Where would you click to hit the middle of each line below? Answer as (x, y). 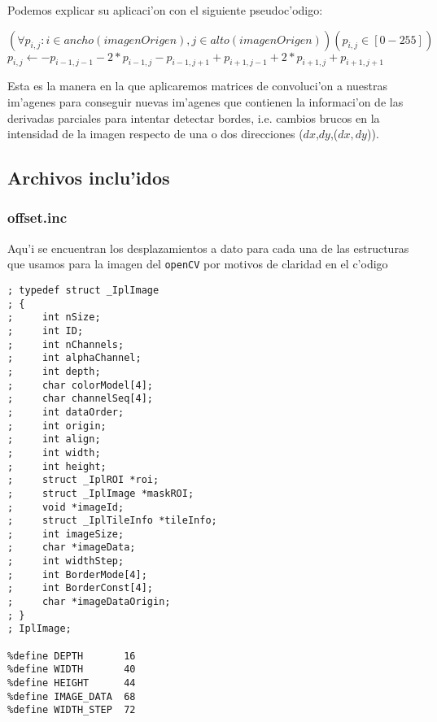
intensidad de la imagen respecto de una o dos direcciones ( (155, 134)
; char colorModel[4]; (80, 385)
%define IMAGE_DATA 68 (72, 696)
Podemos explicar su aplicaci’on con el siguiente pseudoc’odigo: (165, 10)
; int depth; (54, 371)
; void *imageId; (66, 507)
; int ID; (46, 331)
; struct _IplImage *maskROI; (101, 493)
